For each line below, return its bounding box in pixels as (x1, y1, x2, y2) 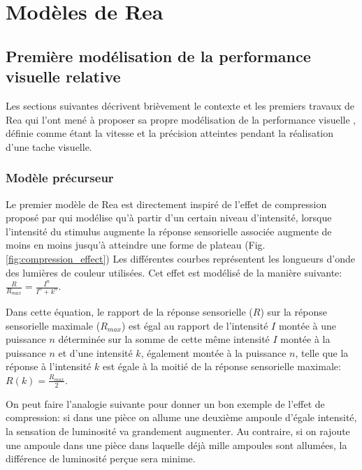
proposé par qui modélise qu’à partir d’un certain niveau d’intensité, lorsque (6, 210, 332, 225)
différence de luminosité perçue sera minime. (6, 451, 196, 466)
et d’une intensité (58, 345, 133, 360)
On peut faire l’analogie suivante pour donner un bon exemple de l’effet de (6, 396, 325, 411)
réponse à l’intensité (6, 359, 92, 374)
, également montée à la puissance (140, 345, 287, 360)
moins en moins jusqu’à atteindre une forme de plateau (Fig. (6, 237, 266, 252)
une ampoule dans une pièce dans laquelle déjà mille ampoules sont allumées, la (6, 437, 347, 452)
